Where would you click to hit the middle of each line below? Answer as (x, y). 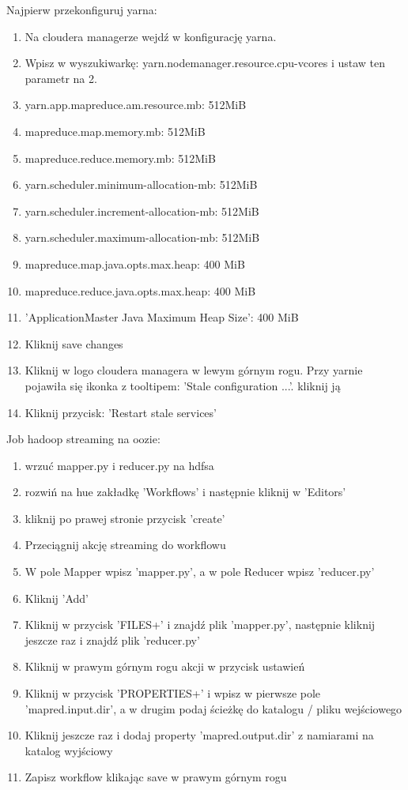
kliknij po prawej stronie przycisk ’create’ (125, 518)
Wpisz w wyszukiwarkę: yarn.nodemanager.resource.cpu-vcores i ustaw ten (205, 63)
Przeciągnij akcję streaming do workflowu (125, 545)
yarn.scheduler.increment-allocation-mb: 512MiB (142, 211)
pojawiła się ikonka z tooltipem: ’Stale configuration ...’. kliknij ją (183, 385)
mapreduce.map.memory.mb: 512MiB (115, 131)
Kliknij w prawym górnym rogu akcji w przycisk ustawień (165, 666)
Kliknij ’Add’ (57, 598)
